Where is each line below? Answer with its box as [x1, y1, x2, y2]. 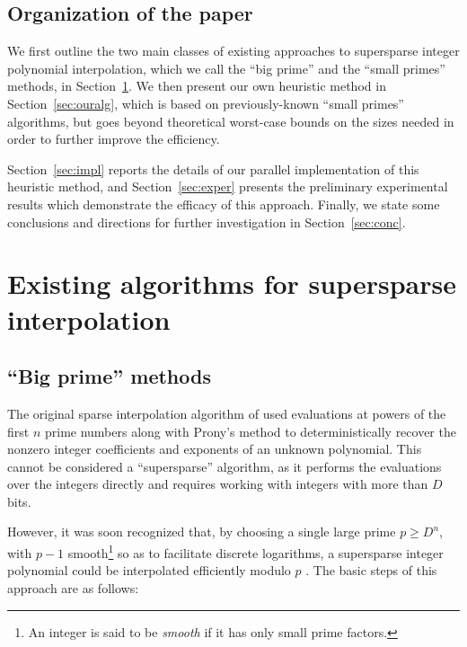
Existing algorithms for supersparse [7, 265, 456, 302]
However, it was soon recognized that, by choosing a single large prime [7, 522, 396, 541]
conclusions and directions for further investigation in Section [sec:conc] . [7, 212, 406, 231]
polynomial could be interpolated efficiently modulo [7, 561, 291, 580]
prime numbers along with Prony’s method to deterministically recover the [44, 421, 456, 440]
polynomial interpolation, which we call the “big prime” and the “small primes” [7, 58, 445, 77]
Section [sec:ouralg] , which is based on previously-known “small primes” [7, 93, 404, 112]
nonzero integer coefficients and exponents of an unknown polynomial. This [7, 439, 422, 458]
